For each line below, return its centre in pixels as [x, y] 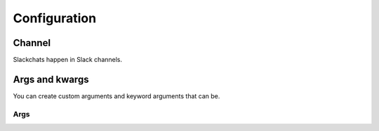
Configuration [55, 18]
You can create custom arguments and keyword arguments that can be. [117, 96]
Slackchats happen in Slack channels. [68, 60]
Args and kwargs [51, 79]
